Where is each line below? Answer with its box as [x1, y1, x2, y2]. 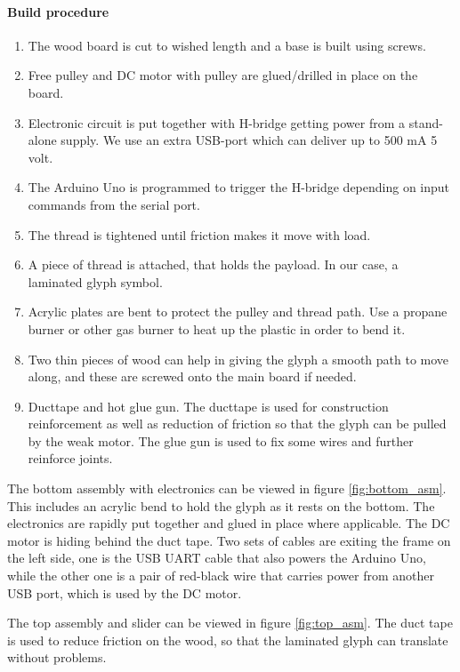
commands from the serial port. [28, 195, 200, 213]
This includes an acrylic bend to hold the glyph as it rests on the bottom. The [7, 496, 435, 515]
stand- [408, 113, 443, 132]
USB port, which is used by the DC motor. [7, 583, 242, 602]
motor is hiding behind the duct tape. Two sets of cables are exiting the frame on [7, 531, 451, 549]
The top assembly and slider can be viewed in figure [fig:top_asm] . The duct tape [7, 613, 453, 632]
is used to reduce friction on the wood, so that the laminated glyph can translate [7, 630, 448, 649]
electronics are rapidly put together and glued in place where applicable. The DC [7, 514, 450, 532]
